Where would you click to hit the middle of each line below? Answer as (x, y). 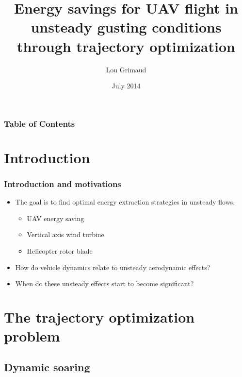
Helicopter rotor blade (60, 250)
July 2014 (126, 86)
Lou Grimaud (126, 69)
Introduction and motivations (63, 183)
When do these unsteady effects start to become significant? (105, 283)
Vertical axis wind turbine (65, 234)
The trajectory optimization (99, 317)
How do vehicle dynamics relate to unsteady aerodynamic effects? (113, 267)
